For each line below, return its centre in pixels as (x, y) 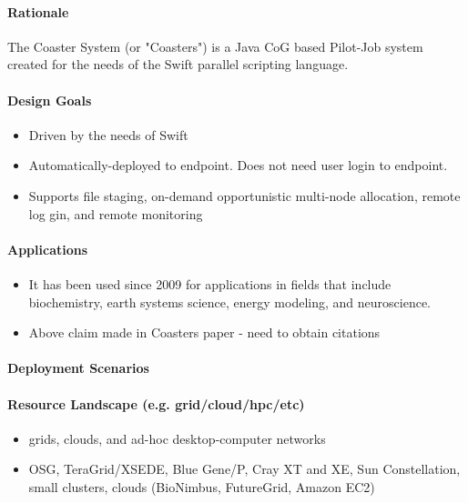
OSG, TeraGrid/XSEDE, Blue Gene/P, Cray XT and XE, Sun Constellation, (244, 469)
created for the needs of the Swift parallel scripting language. (178, 64)
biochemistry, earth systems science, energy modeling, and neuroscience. (229, 302)
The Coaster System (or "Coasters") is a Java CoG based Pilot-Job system (215, 46)
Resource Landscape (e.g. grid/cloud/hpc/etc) (156, 403)
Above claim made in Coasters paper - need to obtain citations (204, 332)
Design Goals (50, 100)
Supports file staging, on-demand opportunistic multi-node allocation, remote (244, 195)
